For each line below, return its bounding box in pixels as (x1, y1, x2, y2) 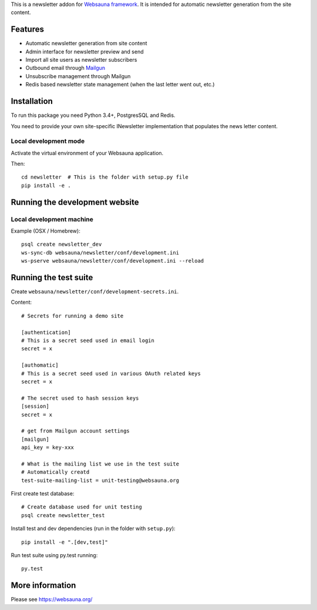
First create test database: (11, 490, 75, 497)
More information (11, 581, 76, 591)
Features (11, 24, 44, 35)
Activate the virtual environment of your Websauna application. (11, 149, 164, 156)
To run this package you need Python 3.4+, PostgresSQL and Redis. (11, 112, 176, 119)
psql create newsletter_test (21, 512, 105, 518)
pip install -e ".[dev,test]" (21, 538, 109, 545)
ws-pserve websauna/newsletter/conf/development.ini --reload (21, 257, 204, 264)
